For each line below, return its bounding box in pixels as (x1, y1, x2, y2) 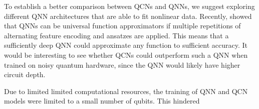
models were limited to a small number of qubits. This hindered (4, 96, 200, 106)
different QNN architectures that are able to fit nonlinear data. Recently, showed (4, 10, 252, 21)
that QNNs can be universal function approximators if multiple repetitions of (4, 20, 241, 31)
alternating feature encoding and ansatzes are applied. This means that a (4, 30, 229, 40)
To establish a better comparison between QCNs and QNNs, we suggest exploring (4, 1, 255, 11)
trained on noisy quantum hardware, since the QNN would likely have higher (4, 59, 240, 70)
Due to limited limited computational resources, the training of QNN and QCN (4, 86, 248, 96)
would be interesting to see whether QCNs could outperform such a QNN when (4, 49, 248, 60)
